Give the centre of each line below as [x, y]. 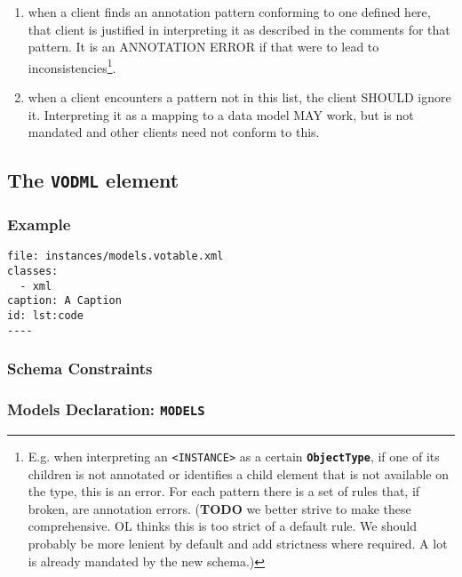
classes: [33, 272]
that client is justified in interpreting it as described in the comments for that [239, 29]
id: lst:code [45, 316]
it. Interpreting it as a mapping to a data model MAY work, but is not [221, 114]
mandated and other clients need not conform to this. [174, 132]
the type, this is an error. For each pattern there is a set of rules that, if [224, 491]
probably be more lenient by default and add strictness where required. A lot [238, 543]
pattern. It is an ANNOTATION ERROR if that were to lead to [203, 47]
